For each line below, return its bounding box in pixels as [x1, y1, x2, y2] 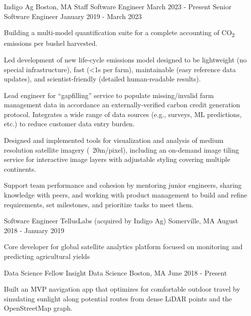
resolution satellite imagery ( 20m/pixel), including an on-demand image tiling [4, 144, 239, 155]
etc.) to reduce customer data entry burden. [4, 118, 135, 129]
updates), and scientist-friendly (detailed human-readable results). [4, 74, 201, 84]
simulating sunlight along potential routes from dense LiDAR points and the [4, 293, 232, 303]
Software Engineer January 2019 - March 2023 [4, 11, 142, 21]
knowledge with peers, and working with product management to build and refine [4, 190, 247, 200]
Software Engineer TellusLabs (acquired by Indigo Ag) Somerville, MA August [4, 216, 238, 226]
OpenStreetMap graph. [4, 303, 72, 313]
